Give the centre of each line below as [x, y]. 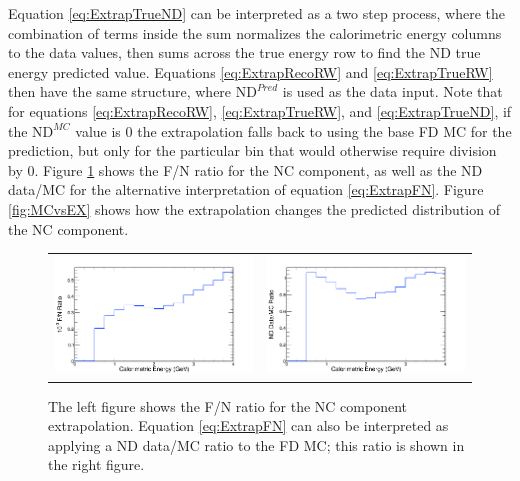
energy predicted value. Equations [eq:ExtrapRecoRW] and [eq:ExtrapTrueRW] [250, 71]
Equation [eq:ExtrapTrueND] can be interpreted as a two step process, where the [256, 13]
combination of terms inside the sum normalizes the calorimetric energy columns [255, 32]
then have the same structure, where [120, 91]
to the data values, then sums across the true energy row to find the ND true [244, 52]
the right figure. [96, 464]
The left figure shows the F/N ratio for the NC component [228, 405]
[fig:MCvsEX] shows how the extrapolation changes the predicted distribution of [254, 208]
